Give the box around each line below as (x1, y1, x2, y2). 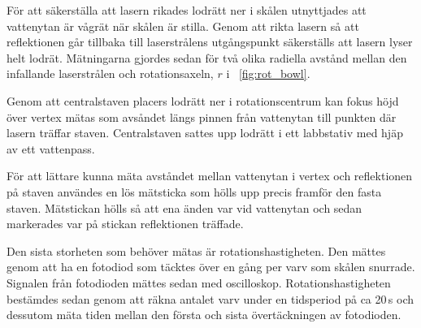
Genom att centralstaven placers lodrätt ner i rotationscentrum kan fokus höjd (7, 92, 399, 109)
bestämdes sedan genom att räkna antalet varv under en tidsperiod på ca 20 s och (7, 290, 414, 307)
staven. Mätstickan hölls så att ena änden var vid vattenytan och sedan (7, 199, 362, 216)
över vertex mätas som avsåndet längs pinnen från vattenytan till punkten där (7, 108, 397, 125)
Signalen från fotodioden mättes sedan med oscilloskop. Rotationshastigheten (7, 274, 391, 291)
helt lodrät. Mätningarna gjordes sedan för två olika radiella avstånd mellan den (7, 49, 407, 66)
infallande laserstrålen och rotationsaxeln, (7, 65, 214, 82)
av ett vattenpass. (7, 140, 95, 157)
